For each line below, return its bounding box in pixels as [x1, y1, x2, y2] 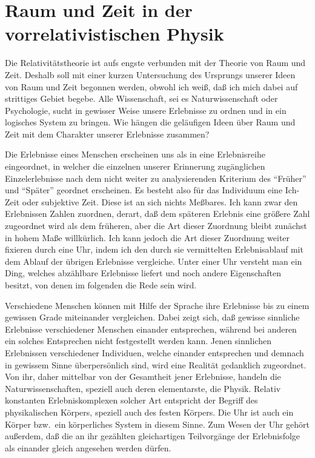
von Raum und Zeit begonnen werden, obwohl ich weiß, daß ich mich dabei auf [5, 80, 298, 93]
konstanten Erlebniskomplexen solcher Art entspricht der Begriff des [5, 394, 258, 407]
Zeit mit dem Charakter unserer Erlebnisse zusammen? [5, 127, 210, 140]
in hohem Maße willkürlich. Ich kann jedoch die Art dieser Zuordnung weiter [5, 231, 290, 244]
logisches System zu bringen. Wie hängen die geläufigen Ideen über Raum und [5, 116, 296, 128]
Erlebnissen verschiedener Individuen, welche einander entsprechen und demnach [5, 346, 304, 359]
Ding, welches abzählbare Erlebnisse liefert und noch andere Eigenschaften [5, 267, 282, 279]
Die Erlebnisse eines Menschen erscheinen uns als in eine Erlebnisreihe [5, 148, 265, 161]
